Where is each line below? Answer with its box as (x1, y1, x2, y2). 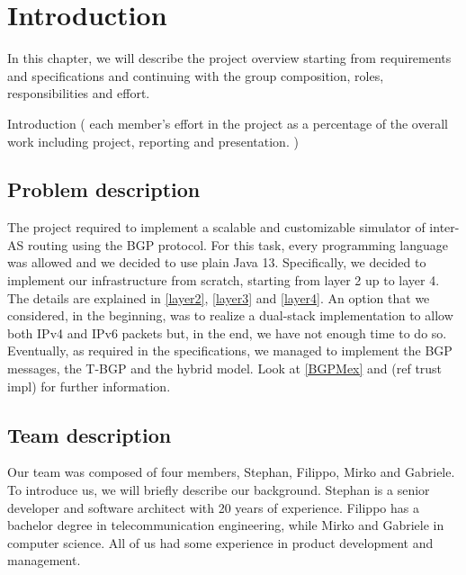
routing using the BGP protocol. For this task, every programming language (27, 235, 449, 254)
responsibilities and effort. (7, 84, 150, 103)
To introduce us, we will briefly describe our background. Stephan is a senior (7, 481, 430, 499)
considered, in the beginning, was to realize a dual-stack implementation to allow (7, 306, 453, 325)
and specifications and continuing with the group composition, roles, (7, 66, 384, 85)
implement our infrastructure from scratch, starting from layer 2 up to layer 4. (7, 271, 440, 290)
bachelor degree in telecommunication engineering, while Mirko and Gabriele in (7, 516, 444, 535)
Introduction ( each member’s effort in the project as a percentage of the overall (7, 113, 448, 132)
